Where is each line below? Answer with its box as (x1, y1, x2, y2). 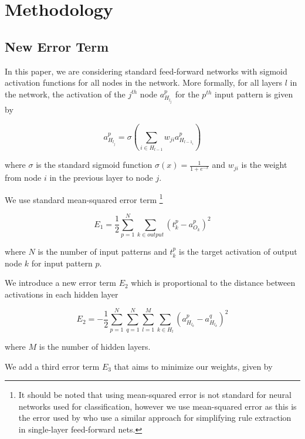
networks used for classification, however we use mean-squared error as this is (18, 400, 297, 412)
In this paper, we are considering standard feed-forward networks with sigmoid (5, 65, 287, 77)
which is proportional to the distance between (131, 276, 296, 289)
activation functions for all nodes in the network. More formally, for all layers (5, 76, 283, 89)
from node (5, 171, 42, 184)
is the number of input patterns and (38, 245, 167, 258)
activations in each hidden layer (5, 288, 118, 300)
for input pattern (31, 256, 93, 269)
